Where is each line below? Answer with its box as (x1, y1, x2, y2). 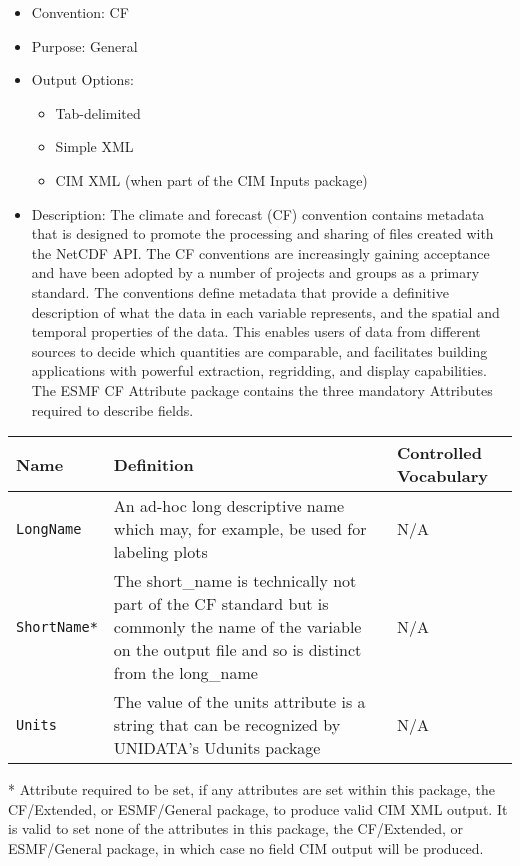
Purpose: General (31, 35, 138, 56)
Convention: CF (31, 2, 129, 22)
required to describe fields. (31, 399, 194, 420)
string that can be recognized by (113, 713, 341, 737)
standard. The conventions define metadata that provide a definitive (31, 281, 449, 302)
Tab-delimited (55, 102, 141, 123)
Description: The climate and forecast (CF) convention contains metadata (31, 203, 485, 224)
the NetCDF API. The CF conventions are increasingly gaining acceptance (31, 242, 490, 263)
